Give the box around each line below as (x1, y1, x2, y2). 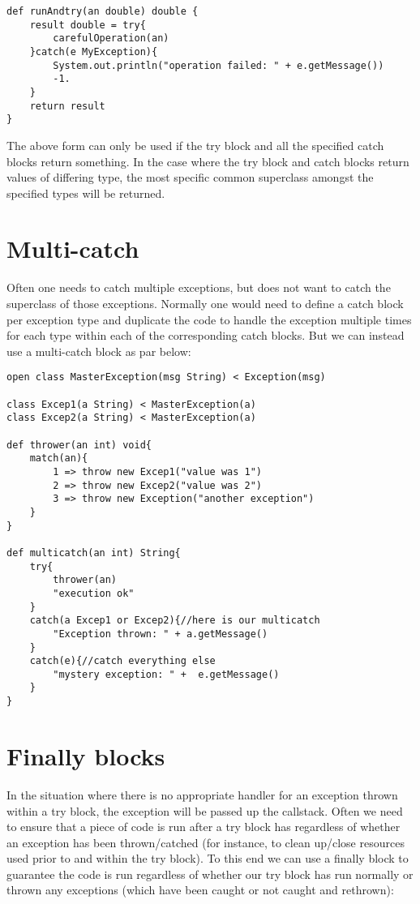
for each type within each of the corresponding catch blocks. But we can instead (6, 327, 405, 344)
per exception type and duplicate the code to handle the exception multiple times (6, 311, 412, 328)
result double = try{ (29, 19, 146, 31)
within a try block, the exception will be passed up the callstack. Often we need (6, 802, 403, 819)
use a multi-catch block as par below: (6, 342, 191, 359)
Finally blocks (6, 739, 165, 772)
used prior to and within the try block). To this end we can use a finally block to (6, 850, 409, 867)
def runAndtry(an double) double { (6, 6, 199, 17)
